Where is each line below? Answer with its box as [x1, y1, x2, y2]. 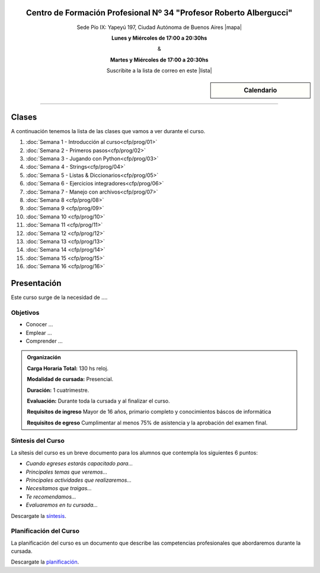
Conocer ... [25, 321, 53, 328]
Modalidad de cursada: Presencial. [27, 376, 114, 383]
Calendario [244, 86, 277, 95]
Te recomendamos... [25, 493, 76, 500]
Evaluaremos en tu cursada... [25, 501, 98, 508]
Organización [27, 354, 62, 361]
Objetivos [11, 308, 40, 317]
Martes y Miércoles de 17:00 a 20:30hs [110, 56, 209, 63]
